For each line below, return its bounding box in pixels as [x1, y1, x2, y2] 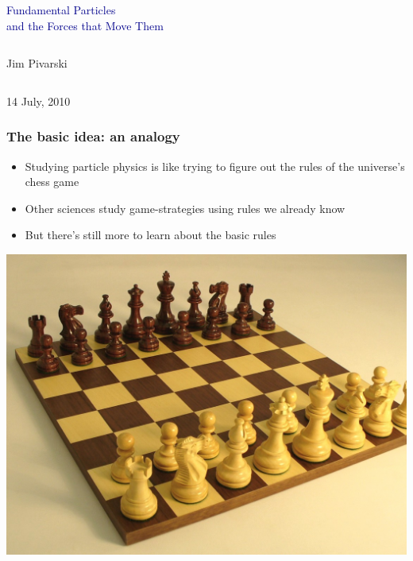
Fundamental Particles [6, 2, 116, 17]
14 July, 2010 [6, 92, 71, 109]
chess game [25, 173, 79, 190]
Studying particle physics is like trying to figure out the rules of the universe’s [25, 157, 405, 174]
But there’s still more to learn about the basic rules [25, 226, 276, 243]
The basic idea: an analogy [6, 126, 180, 146]
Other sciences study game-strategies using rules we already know [25, 199, 345, 216]
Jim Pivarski [6, 55, 68, 72]
